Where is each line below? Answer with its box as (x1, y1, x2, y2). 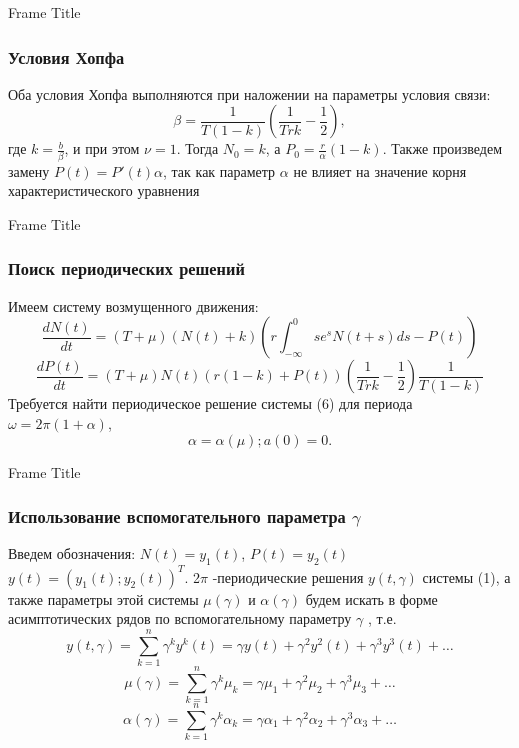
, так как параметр (163, 160, 276, 181)
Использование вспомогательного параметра (8, 504, 346, 529)
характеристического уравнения (8, 180, 200, 201)
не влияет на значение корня (293, 160, 467, 181)
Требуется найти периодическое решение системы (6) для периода (8, 393, 413, 414)
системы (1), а (422, 566, 511, 587)
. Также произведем (382, 138, 503, 159)
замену (8, 160, 50, 181)
